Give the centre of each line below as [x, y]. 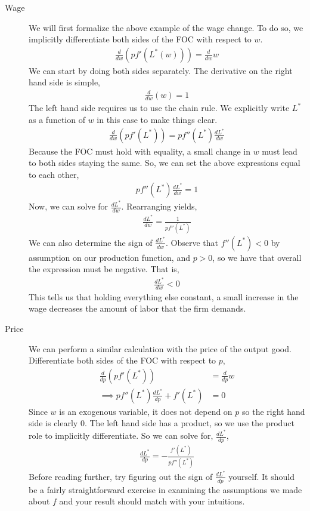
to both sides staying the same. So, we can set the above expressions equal [165, 163]
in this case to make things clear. [157, 119]
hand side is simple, [65, 82]
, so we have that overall [257, 257]
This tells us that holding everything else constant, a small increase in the [164, 296]
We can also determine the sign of [91, 242]
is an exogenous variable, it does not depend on [146, 411]
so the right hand [274, 411]
